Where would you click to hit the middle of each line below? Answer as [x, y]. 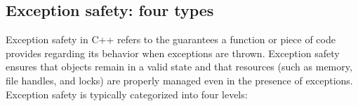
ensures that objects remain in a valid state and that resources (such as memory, [179, 67]
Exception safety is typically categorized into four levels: [127, 94]
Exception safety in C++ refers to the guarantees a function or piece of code [171, 39]
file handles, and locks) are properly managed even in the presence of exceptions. [179, 80]
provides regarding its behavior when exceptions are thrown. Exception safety [173, 53]
